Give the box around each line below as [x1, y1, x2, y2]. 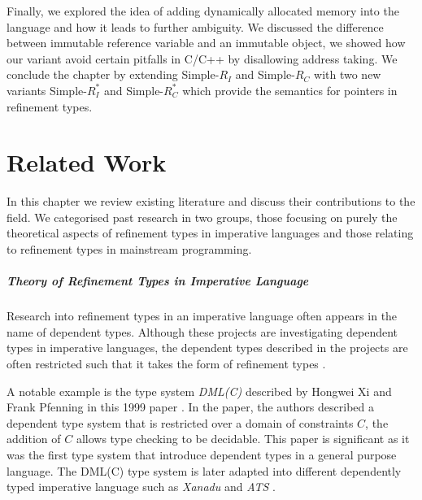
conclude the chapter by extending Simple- [7, 66, 220, 83]
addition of [7, 430, 61, 447]
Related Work [7, 146, 167, 179]
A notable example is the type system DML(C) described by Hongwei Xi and [7, 382, 392, 399]
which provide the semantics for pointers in [182, 81, 398, 98]
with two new [314, 66, 381, 83]
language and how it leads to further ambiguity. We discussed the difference [7, 18, 384, 35]
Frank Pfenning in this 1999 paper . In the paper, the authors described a [7, 398, 374, 415]
